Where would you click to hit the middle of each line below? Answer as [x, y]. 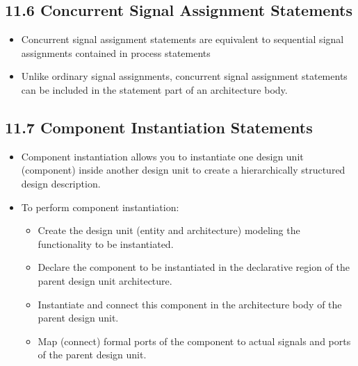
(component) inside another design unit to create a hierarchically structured [183, 170]
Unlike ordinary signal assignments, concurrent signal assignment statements [184, 76]
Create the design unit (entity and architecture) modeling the [169, 230]
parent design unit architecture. [105, 280]
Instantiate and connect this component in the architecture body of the [190, 304]
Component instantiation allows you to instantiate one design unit [162, 156]
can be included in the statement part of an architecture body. [154, 89]
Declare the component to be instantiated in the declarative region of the [194, 267]
